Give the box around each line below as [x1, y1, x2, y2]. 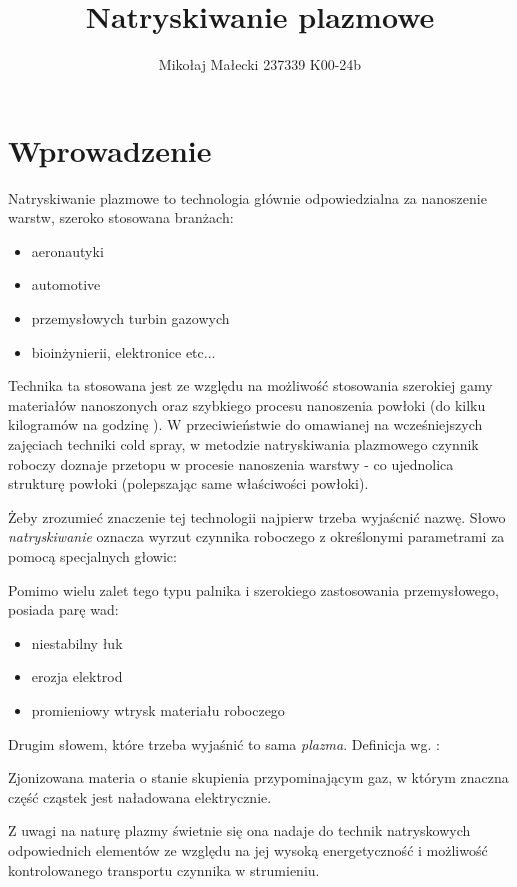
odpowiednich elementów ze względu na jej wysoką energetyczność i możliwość [8, 839, 488, 860]
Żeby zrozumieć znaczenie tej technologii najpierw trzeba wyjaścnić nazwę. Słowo [8, 506, 506, 527]
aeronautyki [31, 240, 104, 261]
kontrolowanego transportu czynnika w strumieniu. [8, 859, 320, 880]
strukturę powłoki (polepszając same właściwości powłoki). [8, 473, 369, 494]
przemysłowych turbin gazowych [31, 308, 230, 329]
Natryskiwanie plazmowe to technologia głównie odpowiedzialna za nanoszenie [8, 187, 487, 208]
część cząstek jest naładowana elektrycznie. [8, 786, 272, 807]
